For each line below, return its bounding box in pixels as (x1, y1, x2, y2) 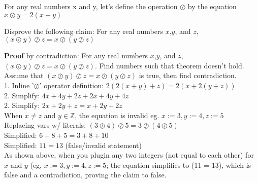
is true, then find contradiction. (139, 70, 237, 81)
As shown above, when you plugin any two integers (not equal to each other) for (4, 150, 254, 160)
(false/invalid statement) (65, 139, 142, 150)
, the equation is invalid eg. (75, 109, 159, 120)
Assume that (4, 70, 44, 81)
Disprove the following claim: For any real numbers (4, 25, 163, 36)
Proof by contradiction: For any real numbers (4, 50, 148, 61)
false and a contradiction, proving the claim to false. (4, 169, 167, 180)
